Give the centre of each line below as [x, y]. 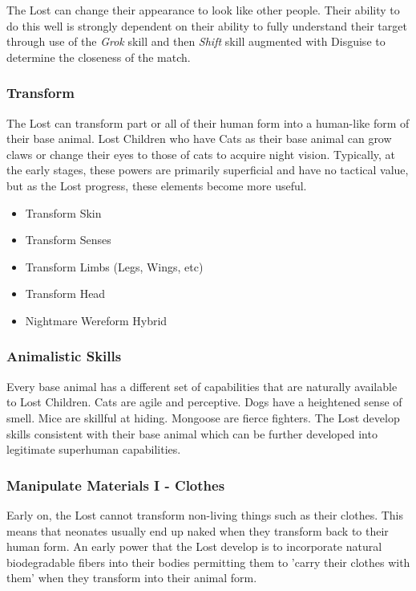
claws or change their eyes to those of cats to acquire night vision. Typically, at [201, 154]
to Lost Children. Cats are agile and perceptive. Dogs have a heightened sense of [204, 402]
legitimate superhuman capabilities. [94, 449]
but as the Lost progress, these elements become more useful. [157, 185]
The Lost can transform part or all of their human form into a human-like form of [208, 122]
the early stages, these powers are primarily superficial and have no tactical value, [208, 170]
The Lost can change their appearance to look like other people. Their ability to [203, 10]
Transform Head [65, 293]
